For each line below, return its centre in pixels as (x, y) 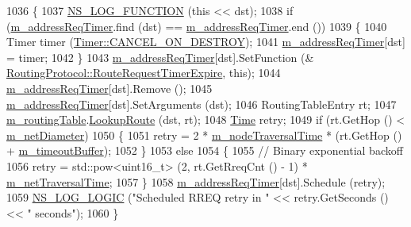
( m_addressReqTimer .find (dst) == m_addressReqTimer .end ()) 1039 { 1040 (197, 26)
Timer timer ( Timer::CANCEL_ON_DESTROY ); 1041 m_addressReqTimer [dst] (206, 42)
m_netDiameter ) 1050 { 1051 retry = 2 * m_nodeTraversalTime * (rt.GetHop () (204, 135)
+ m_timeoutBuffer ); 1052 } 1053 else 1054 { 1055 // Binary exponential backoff (205, 150)
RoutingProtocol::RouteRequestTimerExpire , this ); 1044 (144, 73)
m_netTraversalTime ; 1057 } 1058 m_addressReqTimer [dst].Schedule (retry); (196, 181)
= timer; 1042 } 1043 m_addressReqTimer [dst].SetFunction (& (160, 57)
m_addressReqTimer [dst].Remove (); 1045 (109, 88)
